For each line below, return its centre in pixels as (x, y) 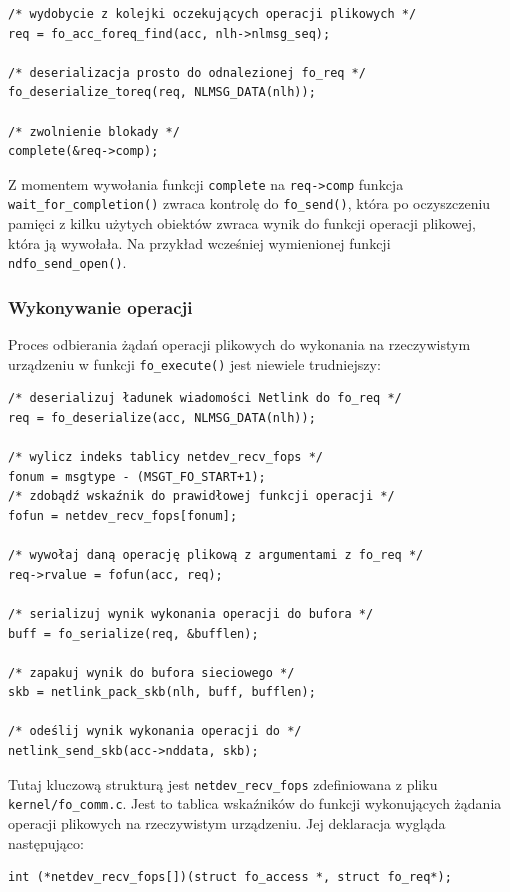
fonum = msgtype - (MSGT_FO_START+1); (137, 476)
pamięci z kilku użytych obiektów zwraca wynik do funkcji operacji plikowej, (242, 223)
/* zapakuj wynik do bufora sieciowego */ (151, 672)
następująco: (46, 842)
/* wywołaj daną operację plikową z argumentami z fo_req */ (216, 555)
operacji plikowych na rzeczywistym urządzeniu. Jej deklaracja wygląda (227, 822)
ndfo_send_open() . (67, 262)
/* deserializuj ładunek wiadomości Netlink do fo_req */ (205, 398)
